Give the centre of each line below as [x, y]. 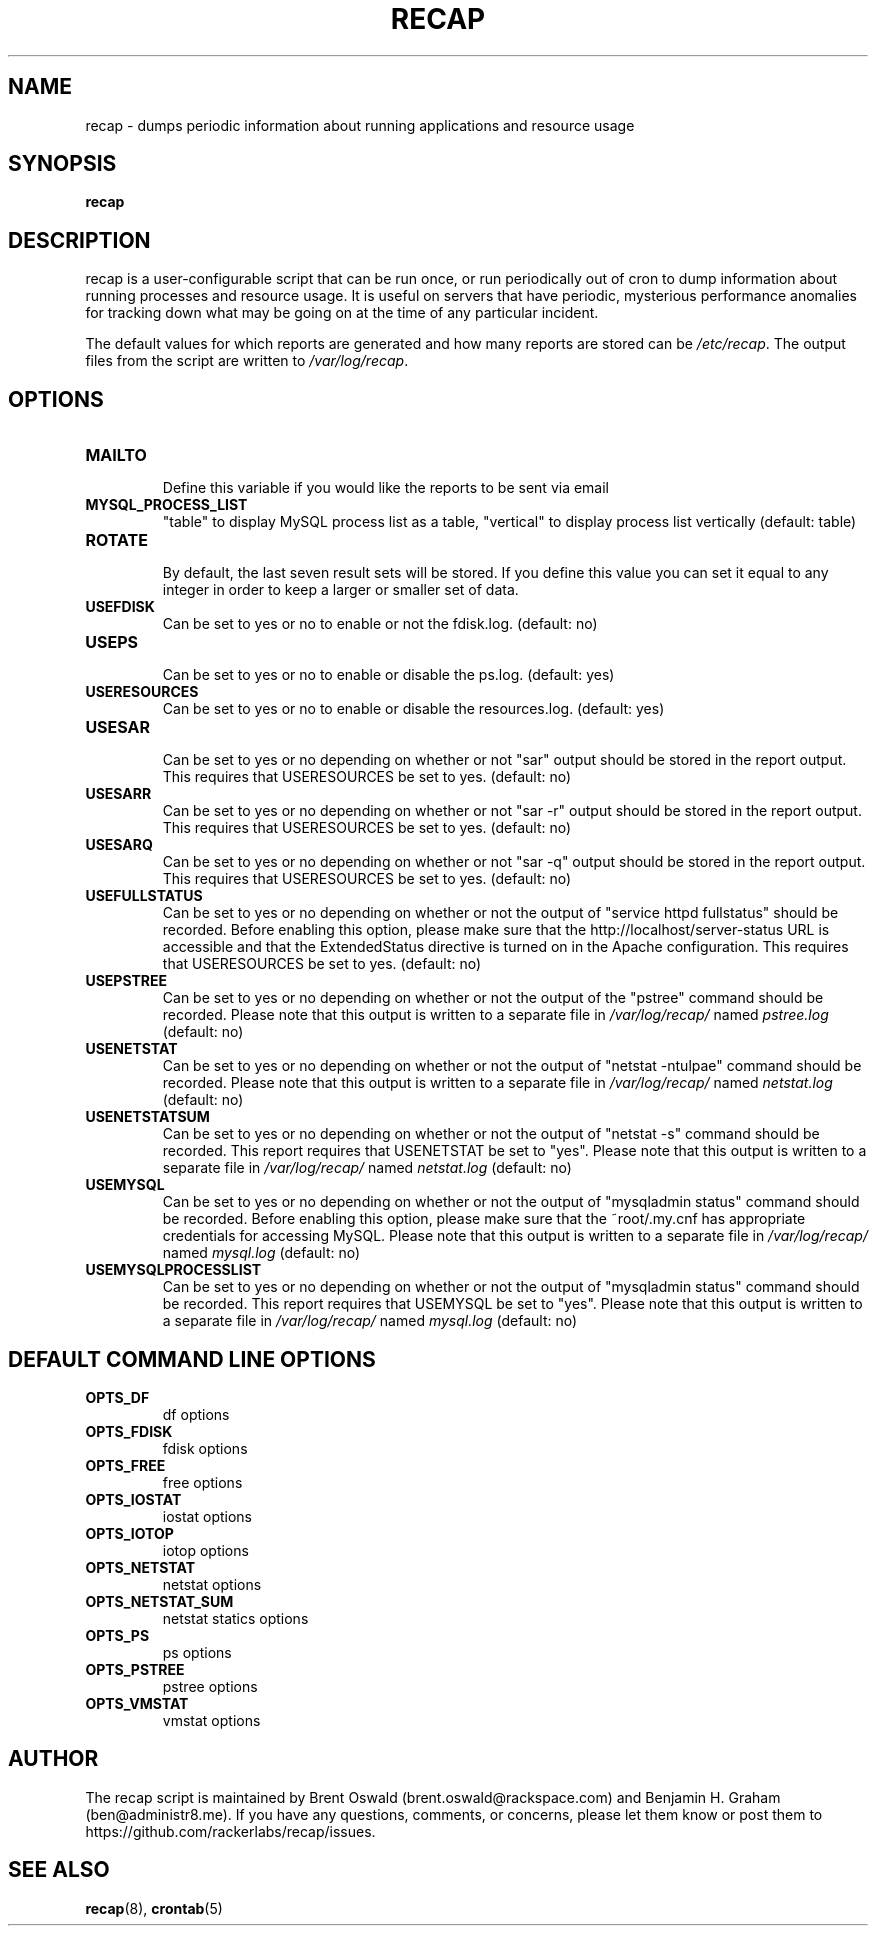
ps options [197, 1652]
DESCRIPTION [79, 240]
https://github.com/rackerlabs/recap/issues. [230, 1831]
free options [202, 1482]
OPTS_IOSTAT [133, 1499]
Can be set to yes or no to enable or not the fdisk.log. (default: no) [380, 624]
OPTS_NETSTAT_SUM [159, 1601]
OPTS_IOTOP [129, 1533]
